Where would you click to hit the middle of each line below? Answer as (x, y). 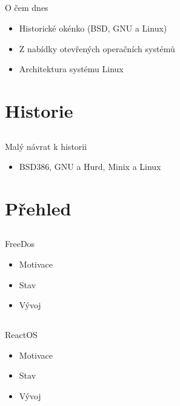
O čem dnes (27, 8)
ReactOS (21, 335)
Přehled (38, 208)
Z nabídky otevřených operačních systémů (97, 48)
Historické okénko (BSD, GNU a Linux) (93, 28)
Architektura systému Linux (71, 69)
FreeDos (20, 244)
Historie (39, 110)
